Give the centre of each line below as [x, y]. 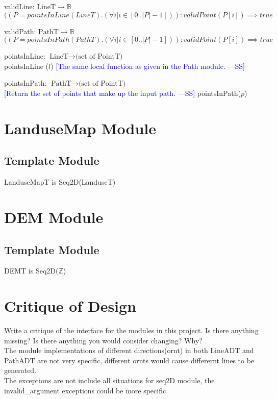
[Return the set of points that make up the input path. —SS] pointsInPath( [122, 93]
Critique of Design [70, 306]
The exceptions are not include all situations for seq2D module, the [109, 380]
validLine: [19, 6]
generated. [20, 370]
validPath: [20, 31]
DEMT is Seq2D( [31, 271]
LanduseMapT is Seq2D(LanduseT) [60, 182]
